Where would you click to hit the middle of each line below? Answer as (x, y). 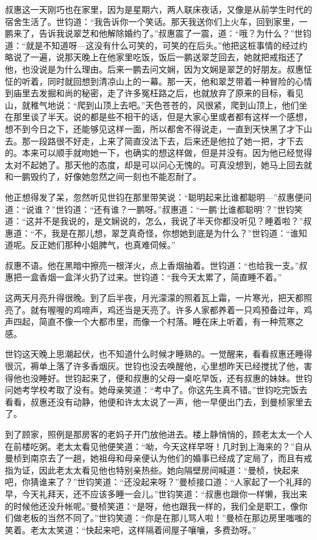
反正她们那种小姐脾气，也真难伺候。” (103, 245)
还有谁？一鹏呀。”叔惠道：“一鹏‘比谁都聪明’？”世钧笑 (198, 209)
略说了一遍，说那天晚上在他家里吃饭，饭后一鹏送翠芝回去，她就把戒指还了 (154, 57)
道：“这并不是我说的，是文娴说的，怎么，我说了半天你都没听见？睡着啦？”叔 (158, 221)
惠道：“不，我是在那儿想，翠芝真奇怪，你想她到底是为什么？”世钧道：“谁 (152, 233)
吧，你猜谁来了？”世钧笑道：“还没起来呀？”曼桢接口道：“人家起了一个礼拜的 (158, 482)
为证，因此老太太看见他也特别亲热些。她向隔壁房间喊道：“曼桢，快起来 (156, 470)
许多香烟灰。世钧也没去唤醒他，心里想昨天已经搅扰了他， (188, 366)
